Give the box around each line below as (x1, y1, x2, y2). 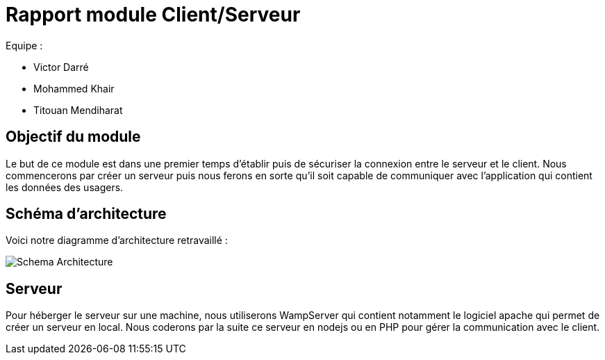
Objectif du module (6, 128, 141, 146)
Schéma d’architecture (6, 205, 167, 223)
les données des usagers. (6, 181, 124, 193)
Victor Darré (33, 60, 89, 73)
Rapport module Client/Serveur (6, 3, 301, 26)
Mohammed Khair (33, 82, 115, 95)
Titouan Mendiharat (33, 104, 123, 116)
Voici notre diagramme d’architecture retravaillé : (6, 234, 228, 247)
